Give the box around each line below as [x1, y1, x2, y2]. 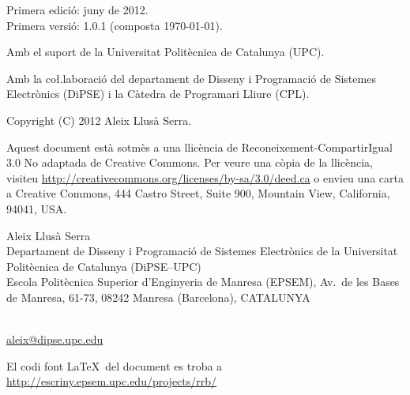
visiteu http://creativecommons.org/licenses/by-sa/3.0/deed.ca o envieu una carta [6, 169, 404, 186]
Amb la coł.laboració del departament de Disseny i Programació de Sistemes [6, 70, 376, 86]
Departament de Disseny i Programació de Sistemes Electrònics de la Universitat [6, 243, 398, 259]
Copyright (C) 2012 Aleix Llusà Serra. [6, 111, 192, 128]
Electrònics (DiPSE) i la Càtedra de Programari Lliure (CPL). [6, 85, 310, 102]
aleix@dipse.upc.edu [6, 331, 103, 348]
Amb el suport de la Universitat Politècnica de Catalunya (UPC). [6, 43, 325, 60]
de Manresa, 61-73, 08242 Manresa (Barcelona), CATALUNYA [6, 288, 310, 305]
